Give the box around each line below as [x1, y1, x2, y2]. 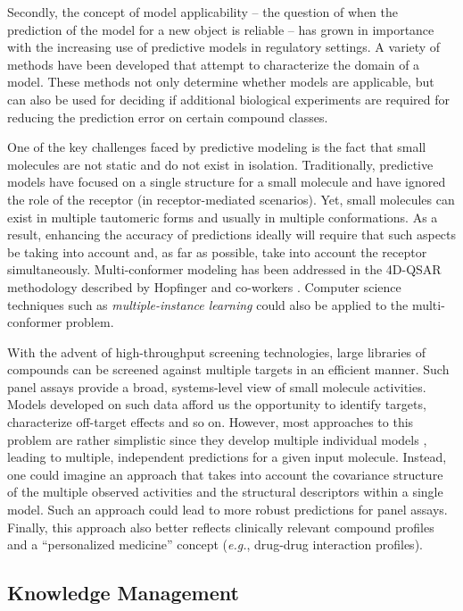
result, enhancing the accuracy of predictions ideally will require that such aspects [7, 225, 457, 244]
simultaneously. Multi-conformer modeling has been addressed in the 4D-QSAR [7, 260, 442, 279]
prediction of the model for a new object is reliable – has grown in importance [7, 20, 434, 38]
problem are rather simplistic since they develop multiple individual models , [7, 430, 427, 448]
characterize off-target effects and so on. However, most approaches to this [7, 413, 414, 431]
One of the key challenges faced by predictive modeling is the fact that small [7, 138, 426, 156]
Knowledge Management [7, 579, 239, 607]
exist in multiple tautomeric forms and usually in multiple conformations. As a [7, 207, 438, 226]
